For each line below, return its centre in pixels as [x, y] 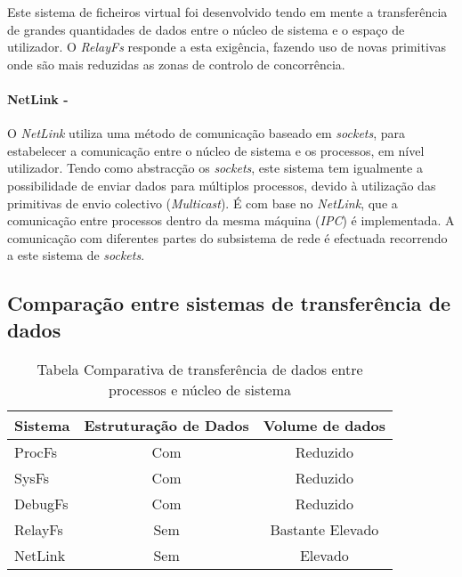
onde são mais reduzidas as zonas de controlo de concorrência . [176, 64]
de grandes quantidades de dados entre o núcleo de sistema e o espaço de [206, 29]
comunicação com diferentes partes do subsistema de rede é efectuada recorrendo [227, 237]
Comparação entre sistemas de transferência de [229, 303]
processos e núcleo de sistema [200, 389]
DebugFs [41, 503]
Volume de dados [324, 425]
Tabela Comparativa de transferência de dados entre [200, 369]
